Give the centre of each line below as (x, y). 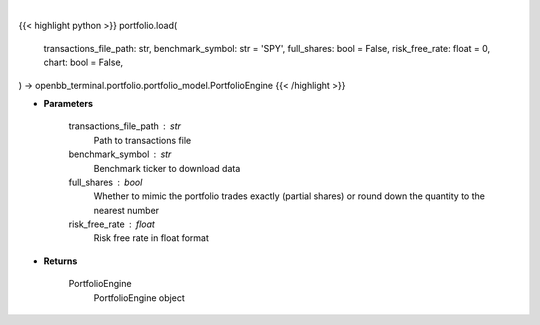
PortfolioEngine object (139, 297)
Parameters (68, 103)
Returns (60, 261)
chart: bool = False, (83, 62)
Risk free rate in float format (151, 238)
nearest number (126, 210)
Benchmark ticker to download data (167, 168)
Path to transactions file (142, 140)
